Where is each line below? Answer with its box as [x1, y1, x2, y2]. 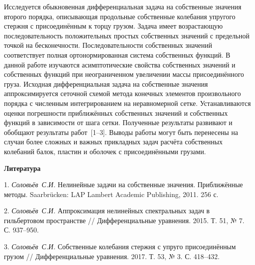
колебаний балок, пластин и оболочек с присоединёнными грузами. [4, 146, 206, 156]
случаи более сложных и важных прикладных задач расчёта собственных [4, 136, 223, 147]
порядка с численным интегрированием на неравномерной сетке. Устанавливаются [4, 98, 251, 108]
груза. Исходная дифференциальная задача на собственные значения [4, 78, 208, 89]
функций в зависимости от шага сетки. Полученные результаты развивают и [4, 117, 233, 128]
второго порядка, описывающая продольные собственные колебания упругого [4, 11, 235, 21]
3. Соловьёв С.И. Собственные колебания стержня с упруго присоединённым [4, 241, 236, 252]
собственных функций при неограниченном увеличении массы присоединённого [4, 69, 244, 79]
